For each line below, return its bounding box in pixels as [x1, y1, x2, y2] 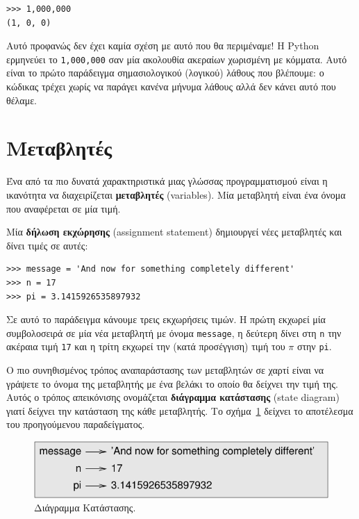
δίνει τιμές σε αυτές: [6, 238, 88, 252]
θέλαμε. [6, 92, 37, 107]
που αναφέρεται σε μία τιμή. [6, 201, 121, 215]
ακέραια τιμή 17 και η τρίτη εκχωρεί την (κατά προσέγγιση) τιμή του [6, 339, 285, 354]
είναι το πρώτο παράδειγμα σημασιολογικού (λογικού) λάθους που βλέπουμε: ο [6, 65, 324, 80]
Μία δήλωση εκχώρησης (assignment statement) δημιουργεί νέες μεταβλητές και [6, 224, 342, 239]
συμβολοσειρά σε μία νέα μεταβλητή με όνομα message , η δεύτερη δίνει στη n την [6, 325, 342, 340]
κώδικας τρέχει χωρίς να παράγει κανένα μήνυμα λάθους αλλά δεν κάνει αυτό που [6, 79, 336, 94]
